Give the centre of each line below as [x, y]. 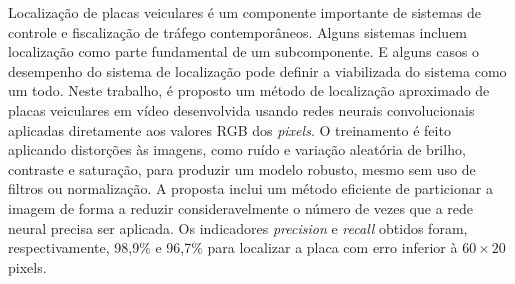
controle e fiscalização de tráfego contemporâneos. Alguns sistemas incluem [238, 31]
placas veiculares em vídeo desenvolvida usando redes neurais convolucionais [241, 109]
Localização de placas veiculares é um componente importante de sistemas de [245, 12]
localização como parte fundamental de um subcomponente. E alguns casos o [244, 51]
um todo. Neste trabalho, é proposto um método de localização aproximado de [249, 90]
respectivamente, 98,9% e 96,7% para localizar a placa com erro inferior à [233, 247]
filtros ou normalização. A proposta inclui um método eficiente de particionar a [250, 188]
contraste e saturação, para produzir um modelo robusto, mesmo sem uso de [242, 168]
